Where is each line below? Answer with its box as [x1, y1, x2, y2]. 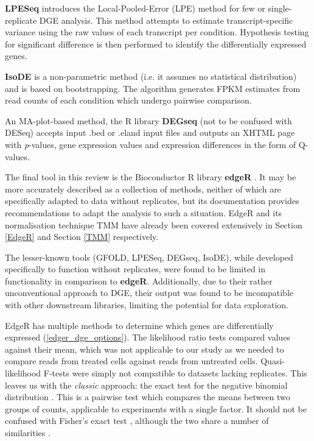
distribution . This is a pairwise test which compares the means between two [5, 390, 290, 403]
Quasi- [260, 355, 285, 367]
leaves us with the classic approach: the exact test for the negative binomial [5, 378, 288, 391]
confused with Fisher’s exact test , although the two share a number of [5, 414, 269, 427]
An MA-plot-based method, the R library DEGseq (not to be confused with [5, 114, 292, 127]
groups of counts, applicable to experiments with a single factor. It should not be [5, 402, 307, 415]
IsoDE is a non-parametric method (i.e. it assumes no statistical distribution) [5, 69, 297, 82]
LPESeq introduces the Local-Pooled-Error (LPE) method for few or [5, 2, 265, 14]
